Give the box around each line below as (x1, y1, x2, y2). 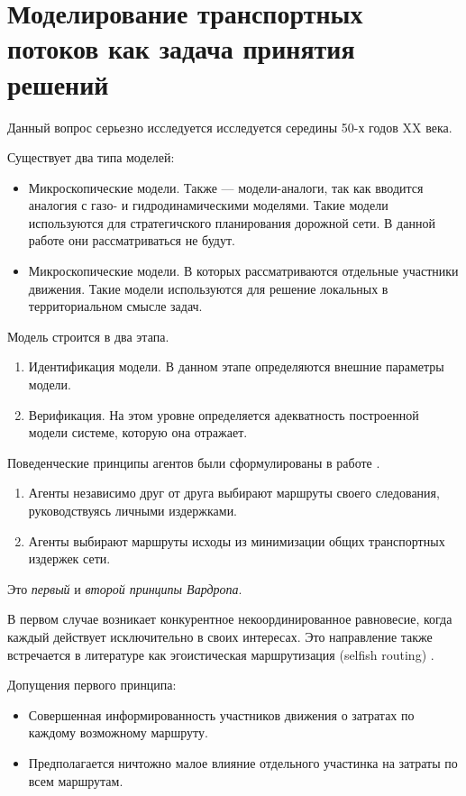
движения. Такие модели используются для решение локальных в (28, 279, 388, 297)
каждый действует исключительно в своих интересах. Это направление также (7, 627, 433, 645)
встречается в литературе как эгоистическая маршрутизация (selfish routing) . (7, 645, 434, 663)
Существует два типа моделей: (7, 148, 175, 167)
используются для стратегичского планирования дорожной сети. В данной (28, 213, 435, 232)
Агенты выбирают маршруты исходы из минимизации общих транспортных (28, 531, 445, 550)
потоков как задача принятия (7, 30, 355, 67)
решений (7, 65, 109, 102)
